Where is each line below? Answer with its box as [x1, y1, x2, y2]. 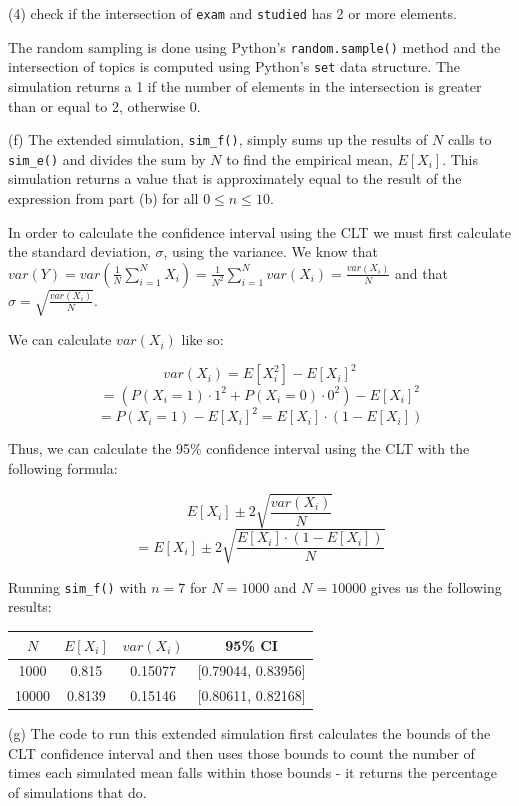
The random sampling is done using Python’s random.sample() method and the [8, 36, 501, 57]
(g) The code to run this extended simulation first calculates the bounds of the [8, 723, 491, 744]
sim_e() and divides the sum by [8, 148, 206, 169]
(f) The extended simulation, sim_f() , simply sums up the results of [8, 129, 428, 150]
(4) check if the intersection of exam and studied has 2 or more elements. [8, 3, 457, 23]
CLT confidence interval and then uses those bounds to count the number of [8, 742, 475, 763]
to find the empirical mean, [226, 148, 393, 169]
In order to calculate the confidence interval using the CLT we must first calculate [8, 221, 511, 242]
